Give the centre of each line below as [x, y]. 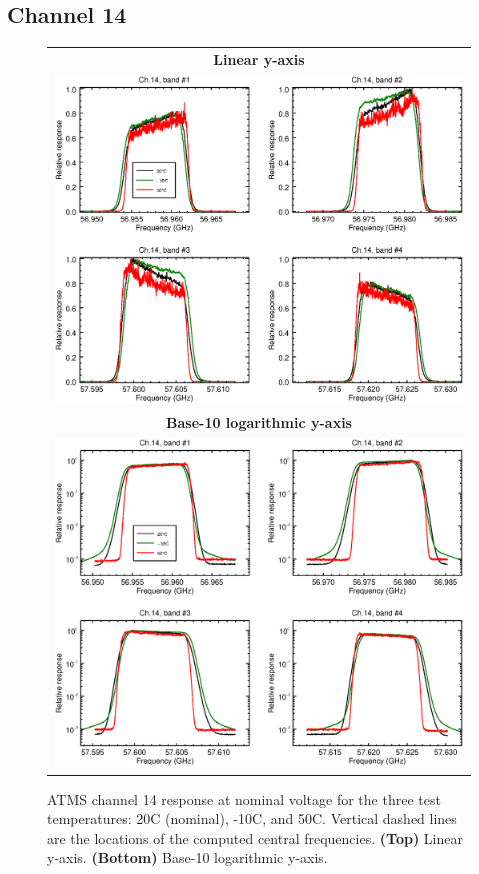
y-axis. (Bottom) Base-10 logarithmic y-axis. [187, 857]
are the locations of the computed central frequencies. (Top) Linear [255, 837]
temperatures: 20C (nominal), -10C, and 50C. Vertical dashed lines [252, 818]
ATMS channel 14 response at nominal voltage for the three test [244, 798]
